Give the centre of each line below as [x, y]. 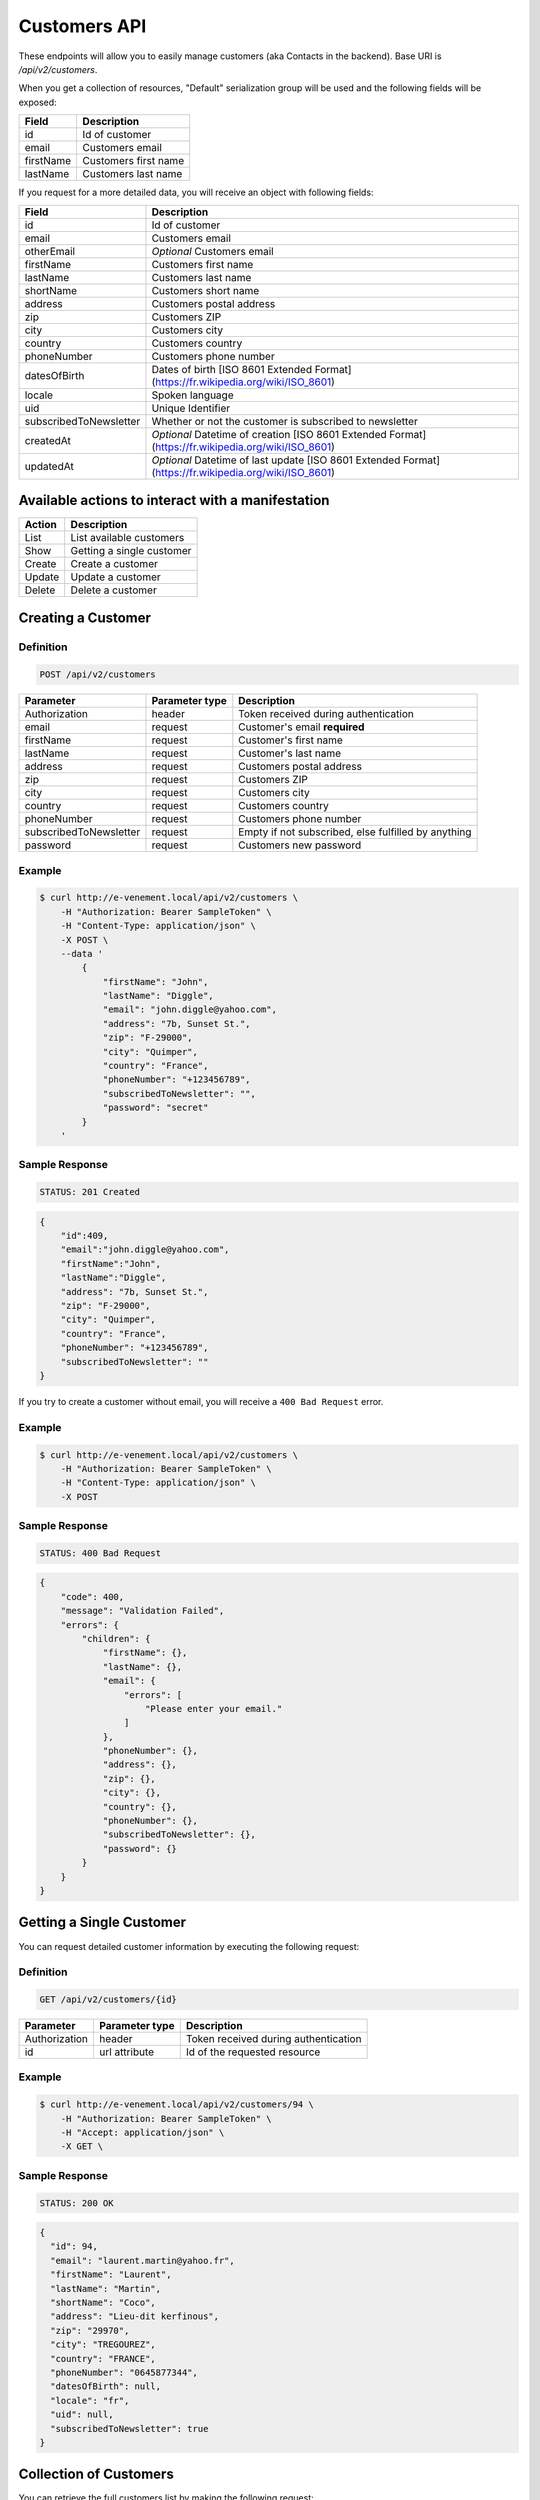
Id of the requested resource [253, 2052]
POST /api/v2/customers [98, 674]
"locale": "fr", [90, 2400]
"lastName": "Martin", [106, 2288]
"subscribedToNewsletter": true [129, 2428]
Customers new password [300, 845]
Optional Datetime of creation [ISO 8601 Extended [269, 434]
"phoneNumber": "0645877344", [124, 2372]
